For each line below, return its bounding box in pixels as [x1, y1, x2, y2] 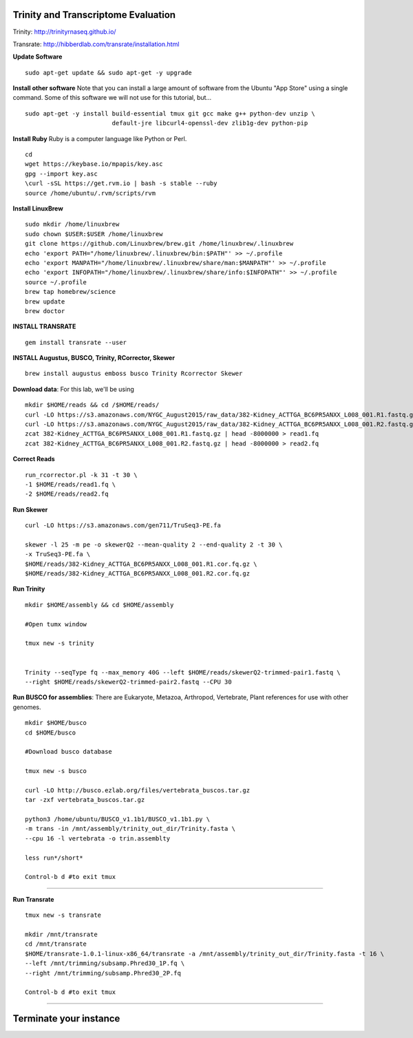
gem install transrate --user [25, 338, 127, 346]
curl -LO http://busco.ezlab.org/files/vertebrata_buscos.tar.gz [25, 786, 251, 794]
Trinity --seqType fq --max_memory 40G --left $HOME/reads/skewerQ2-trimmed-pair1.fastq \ [25, 668, 341, 676]
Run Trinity [12, 585, 45, 593]
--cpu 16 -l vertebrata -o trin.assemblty [25, 834, 171, 843]
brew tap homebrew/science [25, 288, 116, 296]
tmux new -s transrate [25, 911, 102, 919]
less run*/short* [25, 854, 83, 862]
